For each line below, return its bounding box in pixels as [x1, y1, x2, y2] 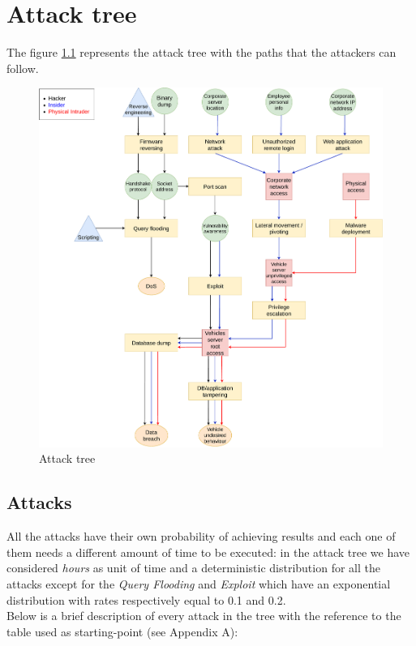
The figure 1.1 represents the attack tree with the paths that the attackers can [6, 44, 397, 61]
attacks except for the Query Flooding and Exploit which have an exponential [6, 575, 391, 592]
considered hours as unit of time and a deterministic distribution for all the [6, 559, 380, 576]
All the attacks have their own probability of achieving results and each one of [6, 528, 396, 545]
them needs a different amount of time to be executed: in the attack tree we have [6, 543, 410, 560]
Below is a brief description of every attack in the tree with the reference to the [6, 607, 401, 624]
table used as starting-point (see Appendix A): [6, 622, 238, 640]
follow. [6, 59, 39, 76]
